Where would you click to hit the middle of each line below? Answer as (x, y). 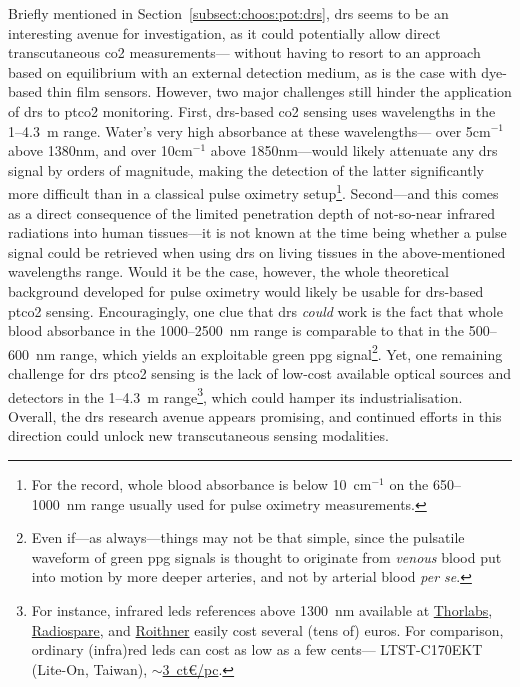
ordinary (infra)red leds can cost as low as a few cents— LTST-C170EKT (257, 649)
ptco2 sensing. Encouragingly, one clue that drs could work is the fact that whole (255, 310)
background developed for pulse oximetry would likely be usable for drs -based (246, 290)
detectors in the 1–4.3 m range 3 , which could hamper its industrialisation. (235, 395)
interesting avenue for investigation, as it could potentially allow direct (224, 32)
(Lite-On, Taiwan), (89, 668)
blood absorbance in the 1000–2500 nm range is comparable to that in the (236, 330)
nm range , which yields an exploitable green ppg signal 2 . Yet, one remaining (269, 352)
